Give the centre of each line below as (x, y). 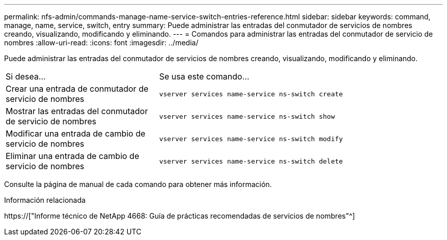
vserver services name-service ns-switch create (251, 94)
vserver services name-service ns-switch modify (251, 139)
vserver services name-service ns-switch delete (251, 161)
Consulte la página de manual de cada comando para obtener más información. (138, 184)
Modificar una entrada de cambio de (76, 134)
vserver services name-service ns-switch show (247, 116)
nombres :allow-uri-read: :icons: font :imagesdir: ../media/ (101, 43)
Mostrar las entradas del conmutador (77, 111)
